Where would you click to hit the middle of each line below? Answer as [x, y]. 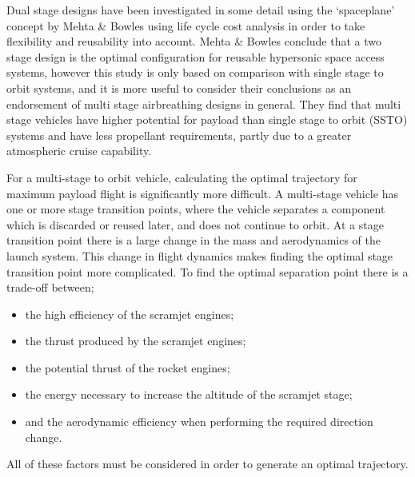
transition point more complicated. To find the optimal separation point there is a [207, 271]
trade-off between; [50, 287]
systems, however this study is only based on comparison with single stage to [195, 72]
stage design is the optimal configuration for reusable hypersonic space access [196, 56]
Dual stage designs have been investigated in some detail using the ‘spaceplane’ [201, 10]
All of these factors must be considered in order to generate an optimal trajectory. [207, 464]
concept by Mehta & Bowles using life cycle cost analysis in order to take [186, 25]
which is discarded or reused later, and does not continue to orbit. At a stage [195, 224]
